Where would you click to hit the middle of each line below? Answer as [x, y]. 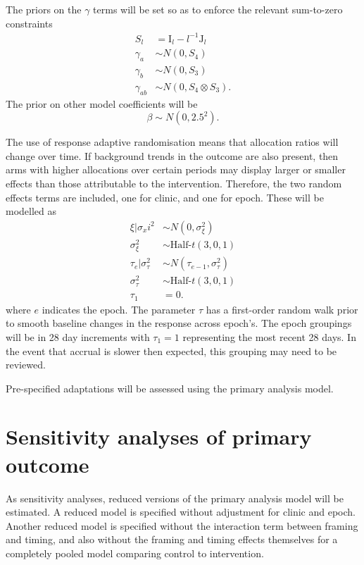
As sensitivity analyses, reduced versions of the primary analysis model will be [175, 498]
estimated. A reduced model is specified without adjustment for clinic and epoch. [181, 512]
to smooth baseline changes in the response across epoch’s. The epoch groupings [179, 323]
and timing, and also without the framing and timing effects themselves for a [172, 539]
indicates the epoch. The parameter [119, 309]
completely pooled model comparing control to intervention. [135, 553]
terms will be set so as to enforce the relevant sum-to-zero [218, 9]
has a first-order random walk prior [282, 309]
